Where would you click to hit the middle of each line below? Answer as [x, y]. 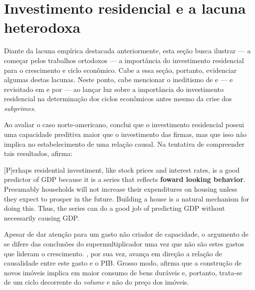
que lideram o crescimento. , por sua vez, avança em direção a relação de [113, 253]
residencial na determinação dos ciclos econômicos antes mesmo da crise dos [118, 99]
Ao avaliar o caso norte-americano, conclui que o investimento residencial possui [124, 124]
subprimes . [20, 108]
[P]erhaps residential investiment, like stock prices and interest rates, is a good [122, 169]
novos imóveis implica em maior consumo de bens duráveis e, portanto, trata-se [123, 272]
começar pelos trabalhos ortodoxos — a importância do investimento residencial [124, 60]
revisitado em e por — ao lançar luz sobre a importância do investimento [114, 89]
